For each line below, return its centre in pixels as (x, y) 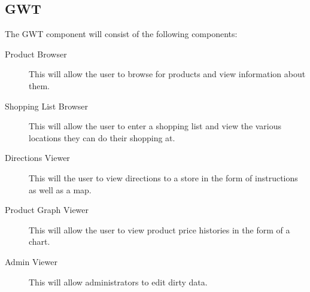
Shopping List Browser (47, 106)
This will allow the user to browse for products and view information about (167, 74)
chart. (39, 241)
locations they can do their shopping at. (102, 137)
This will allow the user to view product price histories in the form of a (159, 229)
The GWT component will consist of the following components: (121, 34)
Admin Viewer (31, 261)
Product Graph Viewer (47, 210)
